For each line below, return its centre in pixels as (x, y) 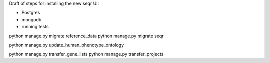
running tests (35, 27)
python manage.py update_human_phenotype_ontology (67, 45)
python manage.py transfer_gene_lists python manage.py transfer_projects (86, 54)
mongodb (32, 19)
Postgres (31, 13)
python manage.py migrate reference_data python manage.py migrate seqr (87, 36)
